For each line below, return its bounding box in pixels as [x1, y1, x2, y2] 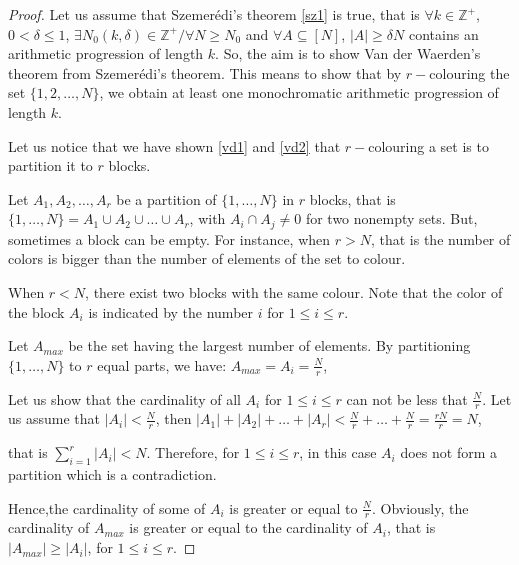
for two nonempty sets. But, [305, 208, 478, 229]
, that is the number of [370, 228, 511, 249]
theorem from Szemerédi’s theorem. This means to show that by [8, 62, 402, 83]
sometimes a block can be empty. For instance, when [8, 228, 331, 249]
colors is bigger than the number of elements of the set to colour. [8, 248, 406, 269]
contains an [408, 23, 479, 44]
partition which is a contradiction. [8, 464, 217, 485]
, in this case [299, 442, 377, 463]
